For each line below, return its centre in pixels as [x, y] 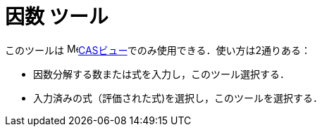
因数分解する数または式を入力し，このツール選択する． [161, 74]
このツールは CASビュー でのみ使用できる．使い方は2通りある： [158, 50]
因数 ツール [57, 17]
